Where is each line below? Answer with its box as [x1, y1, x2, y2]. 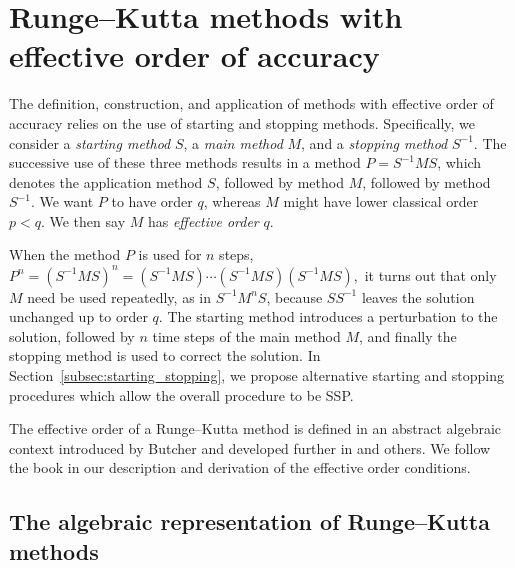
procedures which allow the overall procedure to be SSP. [9, 384, 354, 405]
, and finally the [359, 325, 457, 346]
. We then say [40, 210, 126, 231]
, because [266, 286, 323, 307]
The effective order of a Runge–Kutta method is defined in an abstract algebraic [9, 418, 502, 439]
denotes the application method [9, 171, 203, 192]
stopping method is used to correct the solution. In [9, 345, 321, 366]
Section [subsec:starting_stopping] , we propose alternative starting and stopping [9, 364, 505, 385]
